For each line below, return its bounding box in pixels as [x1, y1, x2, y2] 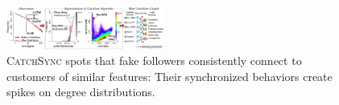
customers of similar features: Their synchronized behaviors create [6, 67, 333, 84]
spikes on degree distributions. [6, 83, 155, 100]
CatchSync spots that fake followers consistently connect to [6, 52, 302, 69]
